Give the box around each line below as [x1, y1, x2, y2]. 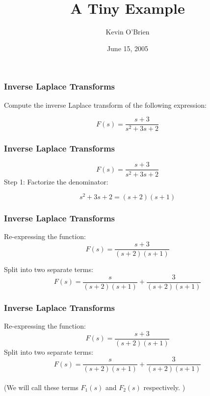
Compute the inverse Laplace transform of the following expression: [4, 99, 207, 110]
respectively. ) [143, 382, 185, 392]
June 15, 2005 [106, 43, 149, 53]
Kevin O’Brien [105, 27, 150, 37]
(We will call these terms [4, 382, 79, 392]
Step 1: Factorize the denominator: [4, 176, 108, 186]
